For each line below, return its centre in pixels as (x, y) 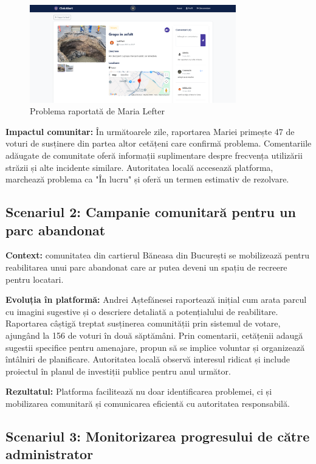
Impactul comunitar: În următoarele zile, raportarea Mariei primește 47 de (150, 131)
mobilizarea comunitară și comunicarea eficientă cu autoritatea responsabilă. (148, 403)
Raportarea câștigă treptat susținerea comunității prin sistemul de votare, (143, 323)
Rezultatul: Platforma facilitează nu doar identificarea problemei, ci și (139, 391)
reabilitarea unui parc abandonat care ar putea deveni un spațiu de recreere (146, 267)
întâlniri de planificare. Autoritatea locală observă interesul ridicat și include (148, 359)
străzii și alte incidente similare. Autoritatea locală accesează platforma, (139, 167)
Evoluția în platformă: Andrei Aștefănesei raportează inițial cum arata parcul (156, 300)
